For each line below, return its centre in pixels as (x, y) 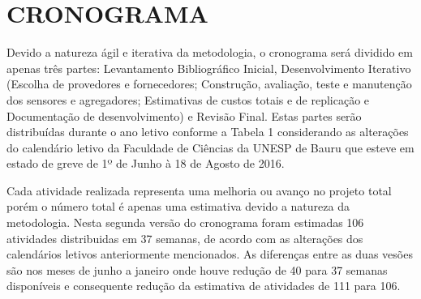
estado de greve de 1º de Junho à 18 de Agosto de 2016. (146, 163)
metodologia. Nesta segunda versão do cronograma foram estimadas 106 (185, 222)
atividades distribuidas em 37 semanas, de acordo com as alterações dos (185, 238)
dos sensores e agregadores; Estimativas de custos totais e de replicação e (188, 99)
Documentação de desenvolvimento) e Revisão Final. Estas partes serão (184, 115)
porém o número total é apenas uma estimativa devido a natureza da (178, 206)
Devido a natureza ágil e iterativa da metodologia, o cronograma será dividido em (210, 52)
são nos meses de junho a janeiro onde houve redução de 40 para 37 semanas (197, 269)
